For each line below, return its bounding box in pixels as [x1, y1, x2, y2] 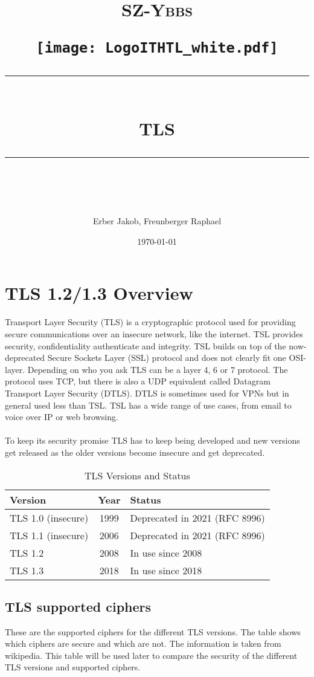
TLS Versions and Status [85, 468, 190, 482]
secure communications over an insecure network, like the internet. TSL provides [5, 327, 303, 340]
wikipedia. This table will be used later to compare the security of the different [5, 649, 298, 661]
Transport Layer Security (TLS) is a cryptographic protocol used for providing [5, 316, 296, 328]
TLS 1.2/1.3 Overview [5, 280, 193, 305]
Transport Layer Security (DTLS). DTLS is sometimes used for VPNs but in [5, 386, 289, 399]
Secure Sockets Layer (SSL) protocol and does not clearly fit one [47, 351, 286, 364]
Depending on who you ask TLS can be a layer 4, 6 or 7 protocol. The [27, 363, 288, 375]
